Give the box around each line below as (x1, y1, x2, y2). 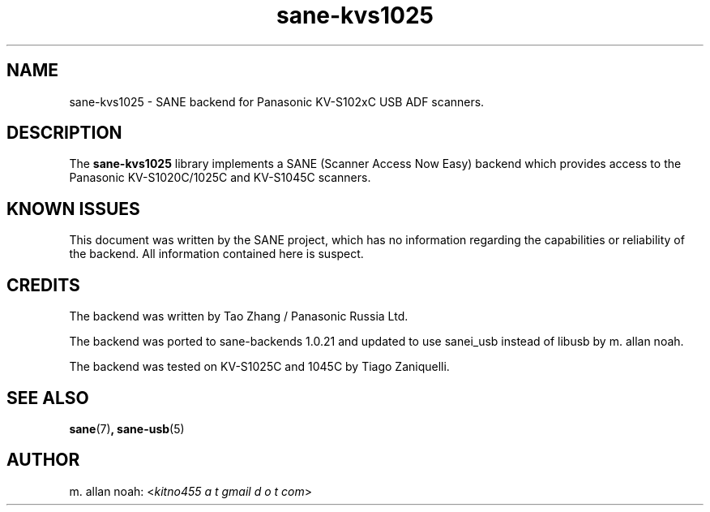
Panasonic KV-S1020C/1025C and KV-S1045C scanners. (69, 170, 371, 185)
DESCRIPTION (6, 123, 122, 144)
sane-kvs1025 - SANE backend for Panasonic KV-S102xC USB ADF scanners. (69, 94, 485, 109)
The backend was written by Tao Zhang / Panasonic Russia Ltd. (69, 309, 408, 324)
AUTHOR (6, 450, 80, 471)
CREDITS (6, 274, 80, 295)
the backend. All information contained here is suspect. (69, 247, 364, 261)
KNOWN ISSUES (6, 198, 140, 219)
